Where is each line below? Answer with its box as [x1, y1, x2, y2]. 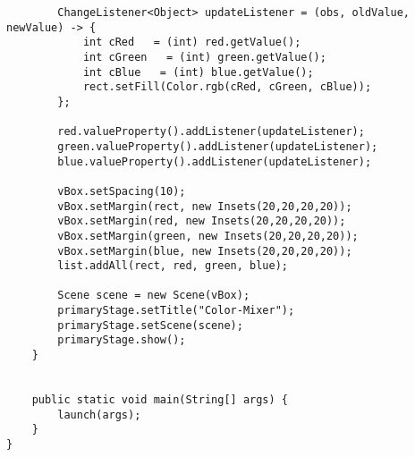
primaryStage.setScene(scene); [57, 318, 243, 332]
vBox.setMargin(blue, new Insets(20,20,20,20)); [57, 244, 352, 258]
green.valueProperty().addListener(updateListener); [57, 140, 378, 153]
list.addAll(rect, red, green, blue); [57, 259, 288, 273]
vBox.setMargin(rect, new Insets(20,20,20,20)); [57, 199, 352, 213]
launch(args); [57, 408, 141, 421]
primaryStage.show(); [57, 334, 186, 347]
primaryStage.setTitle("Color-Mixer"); [57, 304, 295, 317]
